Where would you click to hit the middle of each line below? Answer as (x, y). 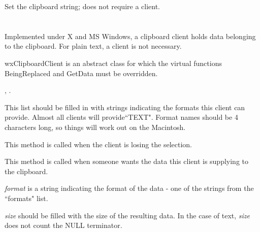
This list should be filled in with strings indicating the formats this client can (125, 107)
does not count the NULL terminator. (63, 225)
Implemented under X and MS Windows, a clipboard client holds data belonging (130, 36)
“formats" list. (26, 198)
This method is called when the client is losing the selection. (99, 144)
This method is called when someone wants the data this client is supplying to (127, 161)
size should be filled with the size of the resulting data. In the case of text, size (127, 215)
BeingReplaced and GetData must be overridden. (81, 73)
